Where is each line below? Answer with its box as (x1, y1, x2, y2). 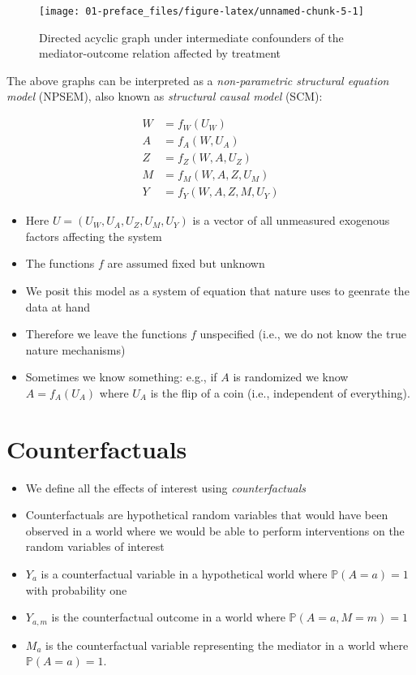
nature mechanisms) (25, 341, 126, 358)
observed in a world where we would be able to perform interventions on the (25, 522, 405, 539)
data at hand (25, 298, 91, 315)
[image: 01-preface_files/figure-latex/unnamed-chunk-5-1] (39, 6, 364, 17)
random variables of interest (25, 538, 165, 555)
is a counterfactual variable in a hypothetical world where (41, 565, 328, 583)
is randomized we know (233, 368, 349, 385)
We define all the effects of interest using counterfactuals (25, 479, 306, 496)
